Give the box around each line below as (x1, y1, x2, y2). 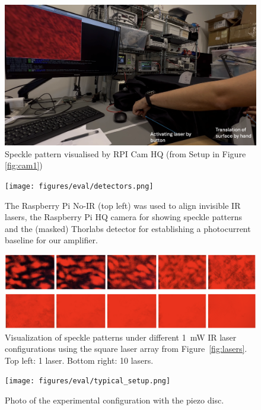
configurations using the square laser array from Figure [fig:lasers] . (5, 342, 247, 355)
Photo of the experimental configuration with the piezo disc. (5, 394, 224, 406)
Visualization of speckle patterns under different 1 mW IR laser (5, 330, 237, 343)
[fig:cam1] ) (5, 159, 43, 171)
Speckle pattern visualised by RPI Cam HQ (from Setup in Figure (5, 147, 246, 160)
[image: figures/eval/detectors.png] (5, 182, 154, 191)
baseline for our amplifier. (5, 234, 98, 246)
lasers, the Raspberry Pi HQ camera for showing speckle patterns (5, 211, 243, 223)
